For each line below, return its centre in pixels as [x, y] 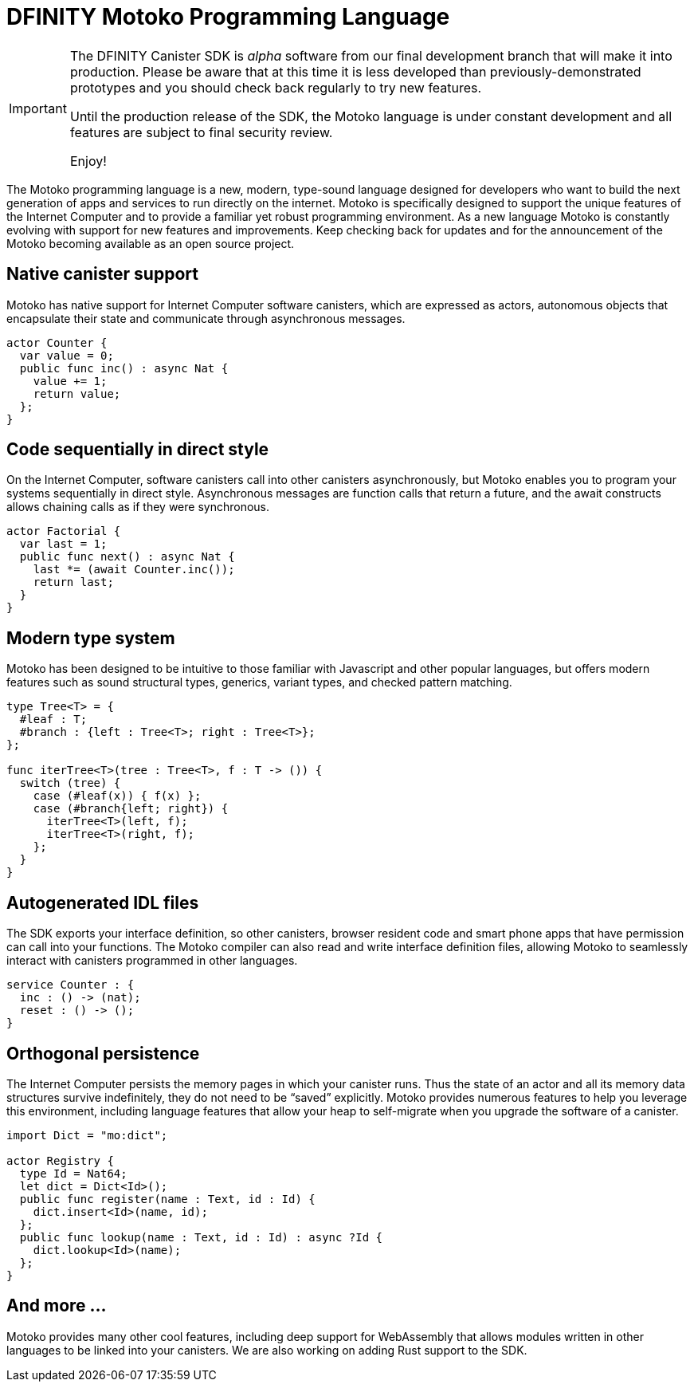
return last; [73, 582]
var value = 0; [67, 355]
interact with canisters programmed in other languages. [152, 961]
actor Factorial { [64, 531]
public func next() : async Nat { [127, 557]
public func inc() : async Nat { [124, 368]
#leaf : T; [53, 720]
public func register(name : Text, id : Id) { [167, 1199]
